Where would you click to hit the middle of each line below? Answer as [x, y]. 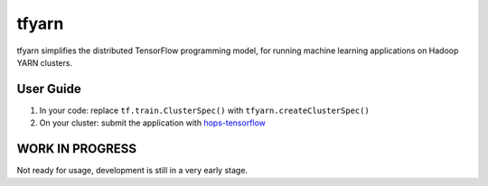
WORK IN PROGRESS [77, 149]
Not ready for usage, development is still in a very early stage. [132, 171]
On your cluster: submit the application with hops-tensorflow [153, 123]
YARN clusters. [44, 62]
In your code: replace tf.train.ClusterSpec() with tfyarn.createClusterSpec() [204, 110]
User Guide [49, 89]
